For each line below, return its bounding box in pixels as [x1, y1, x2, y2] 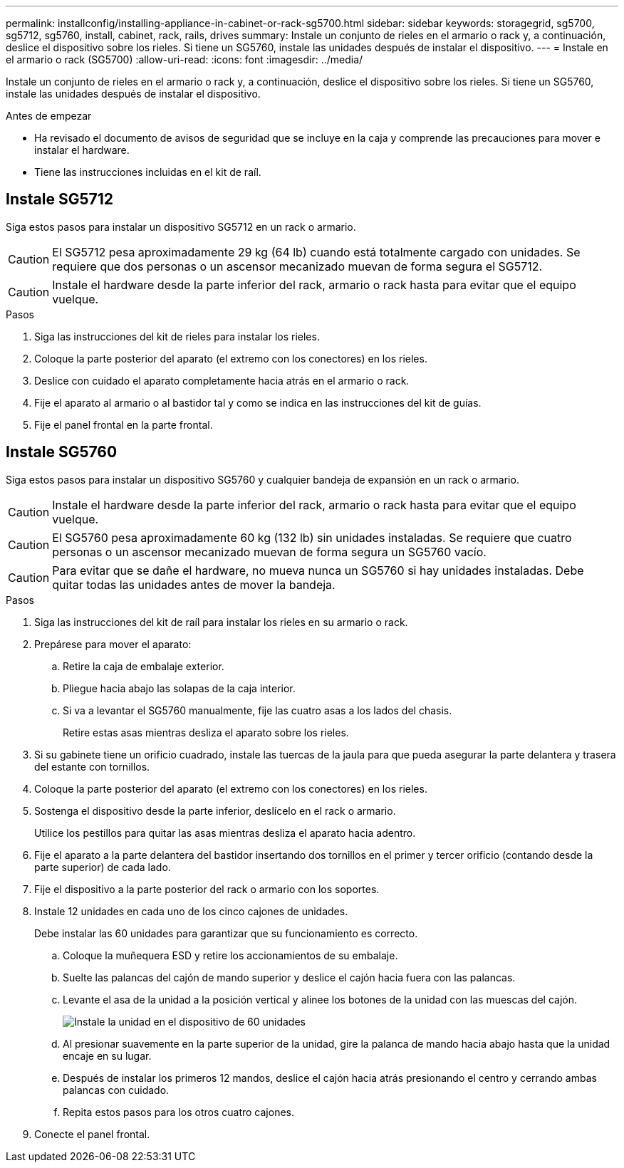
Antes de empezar [6, 110, 92, 122]
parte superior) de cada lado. [34, 860, 171, 873]
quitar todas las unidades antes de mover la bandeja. [52, 577, 336, 592]
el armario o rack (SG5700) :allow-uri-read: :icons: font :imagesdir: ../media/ [6, 53, 363, 66]
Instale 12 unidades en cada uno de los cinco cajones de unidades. [34, 904, 348, 917]
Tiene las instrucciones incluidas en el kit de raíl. [34, 166, 261, 178]
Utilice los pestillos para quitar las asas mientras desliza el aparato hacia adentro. [34, 826, 416, 839]
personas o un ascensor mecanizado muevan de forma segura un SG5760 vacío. [52, 544, 487, 559]
